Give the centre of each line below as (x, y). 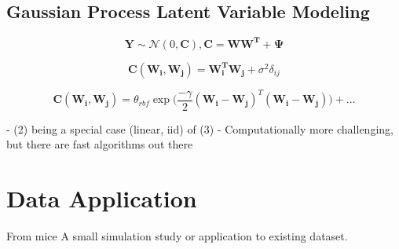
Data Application (102, 198)
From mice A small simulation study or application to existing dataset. (177, 236)
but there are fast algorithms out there (100, 144)
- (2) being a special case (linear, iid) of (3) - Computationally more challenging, (200, 128)
